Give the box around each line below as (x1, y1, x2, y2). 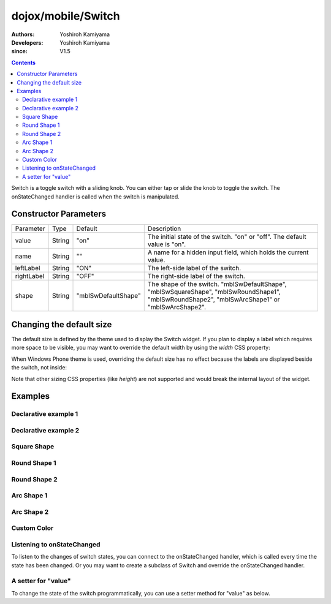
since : (11, 48, 28, 55)
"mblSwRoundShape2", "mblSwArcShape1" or (147, 295, 280, 304)
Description (147, 224, 181, 233)
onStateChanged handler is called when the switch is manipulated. (11, 193, 180, 200)
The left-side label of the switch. (147, 264, 242, 273)
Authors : (11, 31, 35, 38)
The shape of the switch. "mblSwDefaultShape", (147, 280, 287, 289)
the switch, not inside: (11, 364, 67, 371)
